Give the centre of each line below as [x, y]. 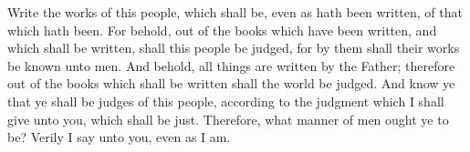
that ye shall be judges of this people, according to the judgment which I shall [226, 101]
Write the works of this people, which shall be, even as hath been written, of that [235, 12]
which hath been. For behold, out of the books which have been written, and [222, 30]
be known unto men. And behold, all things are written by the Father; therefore [231, 65]
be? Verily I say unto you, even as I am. [119, 137]
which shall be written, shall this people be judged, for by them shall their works [234, 48]
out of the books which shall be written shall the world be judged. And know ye [231, 83]
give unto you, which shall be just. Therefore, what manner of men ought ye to [228, 119]
